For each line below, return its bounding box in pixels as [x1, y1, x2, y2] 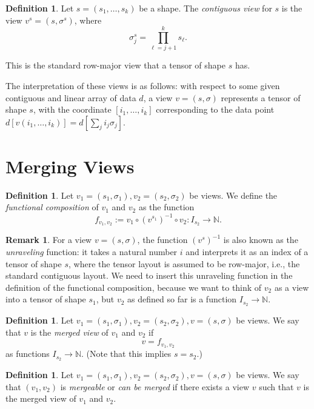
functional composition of [5, 201, 99, 213]
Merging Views [5, 153, 135, 178]
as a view [274, 281, 309, 293]
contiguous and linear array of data [5, 91, 136, 104]
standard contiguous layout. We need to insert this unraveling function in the [5, 269, 293, 282]
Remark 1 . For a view [5, 233, 92, 246]
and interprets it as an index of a [185, 245, 309, 258]
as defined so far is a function [127, 293, 237, 305]
